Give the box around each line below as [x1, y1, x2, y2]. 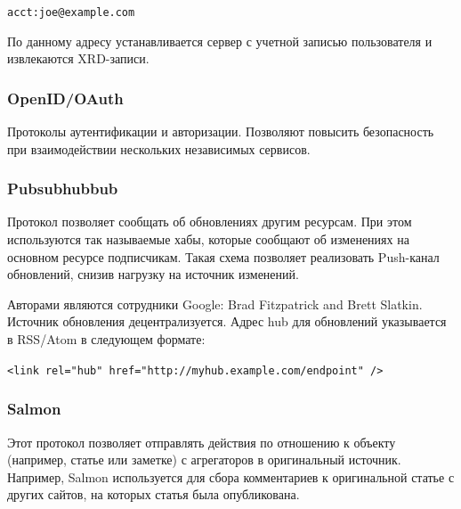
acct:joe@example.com [7, 6, 135, 19]
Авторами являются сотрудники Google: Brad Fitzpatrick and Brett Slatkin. [7, 294, 423, 313]
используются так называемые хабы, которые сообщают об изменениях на [7, 230, 409, 249]
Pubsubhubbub [7, 177, 118, 200]
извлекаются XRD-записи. [7, 49, 150, 68]
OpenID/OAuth [7, 86, 124, 109]
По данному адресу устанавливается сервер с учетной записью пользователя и [7, 31, 433, 50]
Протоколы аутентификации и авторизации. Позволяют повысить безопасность [7, 122, 434, 141]
